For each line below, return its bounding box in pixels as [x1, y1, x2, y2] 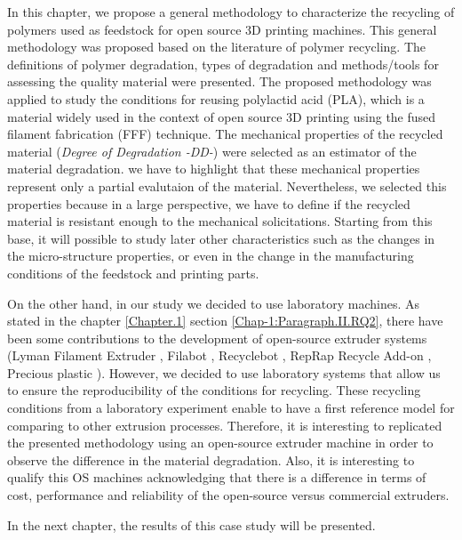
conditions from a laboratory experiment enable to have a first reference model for [7, 399, 455, 417]
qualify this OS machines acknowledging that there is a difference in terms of [7, 468, 426, 487]
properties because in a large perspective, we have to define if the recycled [7, 194, 410, 213]
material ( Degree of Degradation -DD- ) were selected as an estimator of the [7, 141, 417, 160]
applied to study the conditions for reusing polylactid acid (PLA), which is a [7, 89, 425, 108]
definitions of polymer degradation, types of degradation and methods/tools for [7, 54, 439, 73]
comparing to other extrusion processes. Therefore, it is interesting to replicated [7, 415, 442, 434]
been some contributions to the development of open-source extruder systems [7, 328, 427, 347]
